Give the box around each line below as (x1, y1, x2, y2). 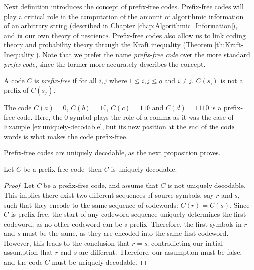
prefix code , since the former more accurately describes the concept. (4, 59, 206, 69)
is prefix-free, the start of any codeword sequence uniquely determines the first (11, 209, 246, 219)
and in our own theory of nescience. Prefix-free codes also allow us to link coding (4, 30, 246, 40)
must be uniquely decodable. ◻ (52, 257, 147, 267)
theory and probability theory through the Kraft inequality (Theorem (4, 40, 212, 50)
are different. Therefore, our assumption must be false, (79, 247, 242, 257)
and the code (4, 257, 42, 267)
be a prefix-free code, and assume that (43, 180, 158, 190)
